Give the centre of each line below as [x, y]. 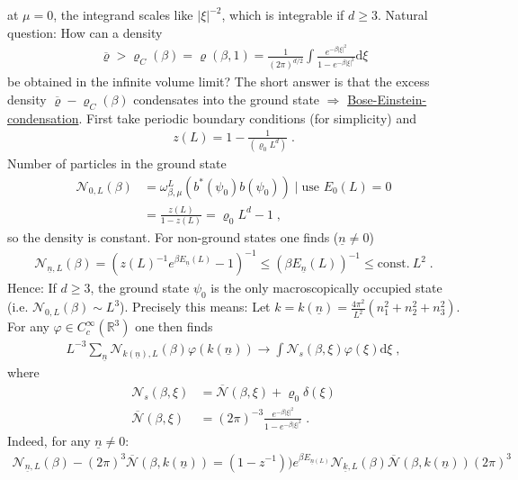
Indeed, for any [49, 441]
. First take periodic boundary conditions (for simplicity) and [247, 118]
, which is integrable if [283, 14]
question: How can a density [85, 32]
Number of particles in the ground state [117, 163]
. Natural [402, 14]
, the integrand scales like [123, 14]
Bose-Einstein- [387, 99]
